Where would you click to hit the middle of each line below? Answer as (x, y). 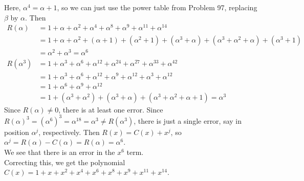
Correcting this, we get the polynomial (65, 162)
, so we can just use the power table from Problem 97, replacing (157, 7)
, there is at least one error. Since (111, 109)
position (17, 132)
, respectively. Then (69, 132)
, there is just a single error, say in (188, 120)
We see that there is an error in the (60, 152)
